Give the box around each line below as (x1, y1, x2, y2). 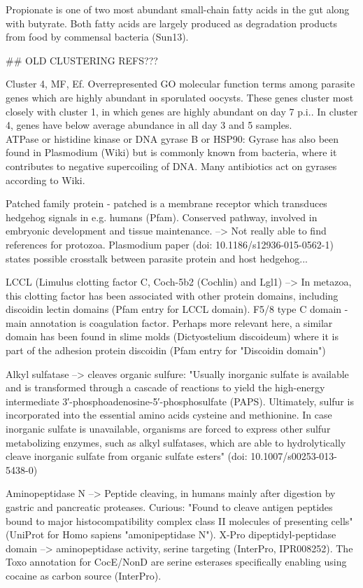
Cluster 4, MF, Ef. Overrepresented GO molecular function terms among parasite (6, 76, 355, 91)
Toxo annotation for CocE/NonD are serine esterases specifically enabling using (6, 554, 347, 569)
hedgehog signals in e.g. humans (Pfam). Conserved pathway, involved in (6, 209, 318, 224)
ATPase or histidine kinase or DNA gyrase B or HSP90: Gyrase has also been (6, 131, 339, 146)
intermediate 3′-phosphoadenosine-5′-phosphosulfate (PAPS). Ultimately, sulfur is (6, 393, 354, 408)
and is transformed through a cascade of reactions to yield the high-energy (6, 380, 325, 395)
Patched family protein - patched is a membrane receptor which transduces (6, 196, 327, 211)
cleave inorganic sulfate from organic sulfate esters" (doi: (6, 449, 248, 463)
